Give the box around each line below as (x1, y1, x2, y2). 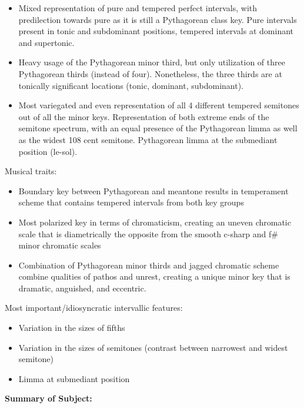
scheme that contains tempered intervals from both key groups (18, 196, 244, 208)
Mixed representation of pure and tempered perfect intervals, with (18, 2, 258, 14)
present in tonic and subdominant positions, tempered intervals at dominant (18, 25, 294, 37)
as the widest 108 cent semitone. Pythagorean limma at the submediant (18, 133, 278, 145)
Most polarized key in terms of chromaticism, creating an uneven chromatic (18, 215, 291, 228)
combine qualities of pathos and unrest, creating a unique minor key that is (18, 270, 290, 283)
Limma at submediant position (18, 372, 130, 384)
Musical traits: (5, 165, 57, 177)
